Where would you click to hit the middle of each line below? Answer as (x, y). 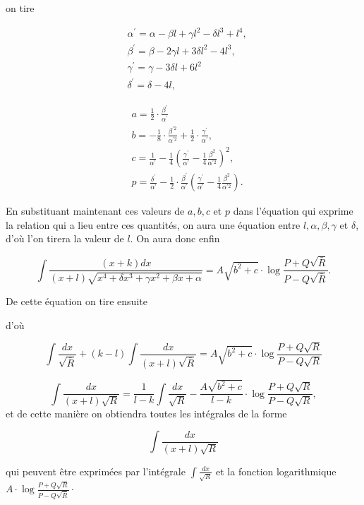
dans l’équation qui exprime (293, 211)
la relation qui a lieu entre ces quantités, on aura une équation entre (153, 224)
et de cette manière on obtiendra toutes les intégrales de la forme (146, 413)
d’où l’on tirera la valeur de (65, 238)
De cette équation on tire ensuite (77, 301)
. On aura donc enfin (175, 238)
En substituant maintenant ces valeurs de (95, 211)
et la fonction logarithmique (276, 471)
